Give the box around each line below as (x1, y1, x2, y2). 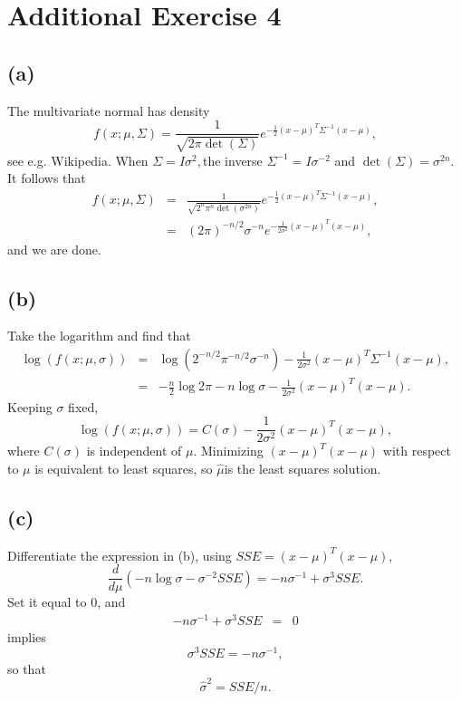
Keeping (7, 397, 53, 416)
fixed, (68, 397, 99, 416)
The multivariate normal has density (7, 101, 210, 120)
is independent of (86, 441, 182, 460)
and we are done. (7, 239, 101, 258)
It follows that (7, 168, 86, 188)
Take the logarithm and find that (7, 326, 191, 345)
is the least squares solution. (224, 458, 381, 477)
